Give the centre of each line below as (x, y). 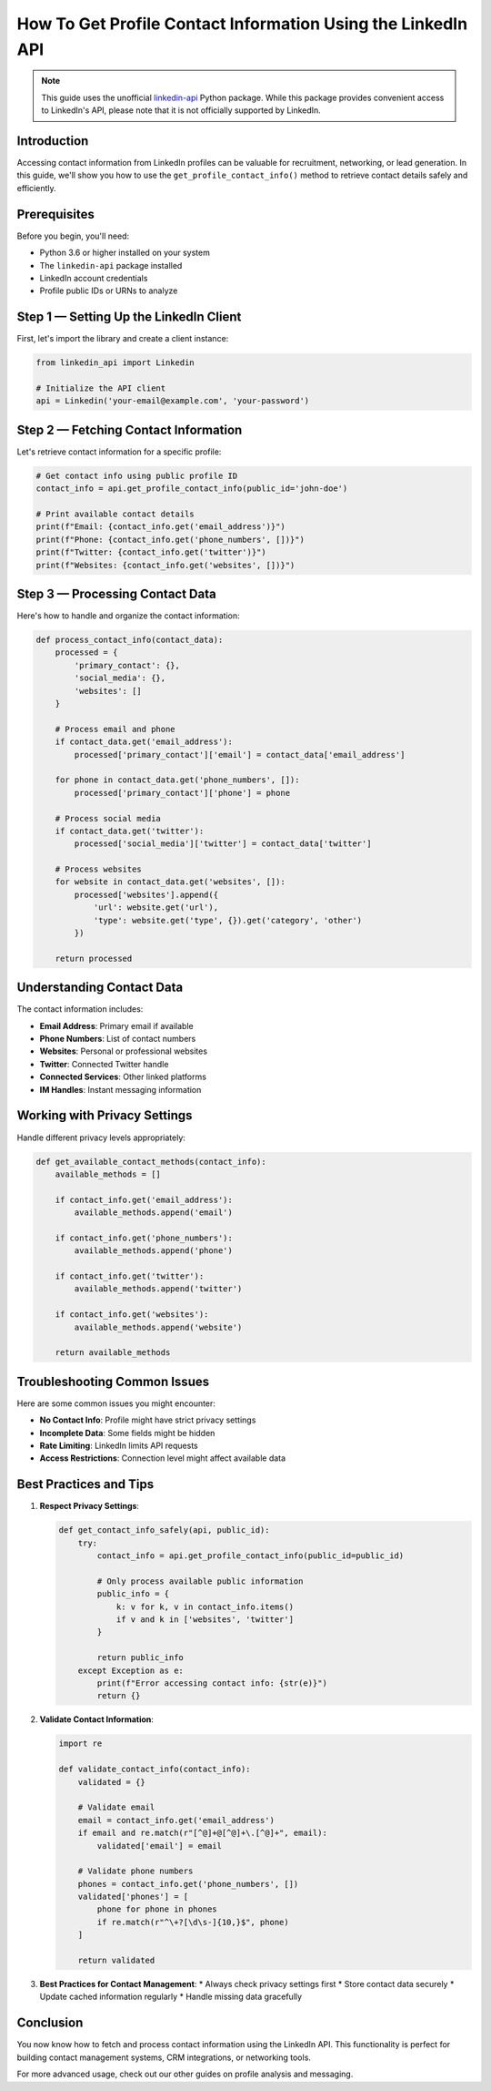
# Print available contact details (115, 514)
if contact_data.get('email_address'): (144, 742)
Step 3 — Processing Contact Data (117, 593)
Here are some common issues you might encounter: (116, 1403)
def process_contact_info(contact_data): (130, 640)
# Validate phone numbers (135, 1871)
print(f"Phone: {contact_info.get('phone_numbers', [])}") (170, 539)
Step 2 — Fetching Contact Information (130, 429)
